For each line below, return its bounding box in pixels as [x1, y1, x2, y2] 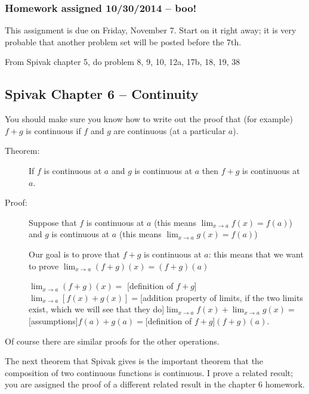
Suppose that [29, 216, 77, 228]
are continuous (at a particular [113, 124, 226, 136]
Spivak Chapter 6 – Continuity [5, 85, 199, 103]
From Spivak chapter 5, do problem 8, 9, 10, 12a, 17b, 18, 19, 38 [5, 55, 240, 68]
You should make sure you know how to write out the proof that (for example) [5, 113, 293, 125]
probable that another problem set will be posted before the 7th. [5, 35, 242, 48]
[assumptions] [29, 314, 78, 327]
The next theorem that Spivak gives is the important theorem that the [5, 355, 264, 367]
